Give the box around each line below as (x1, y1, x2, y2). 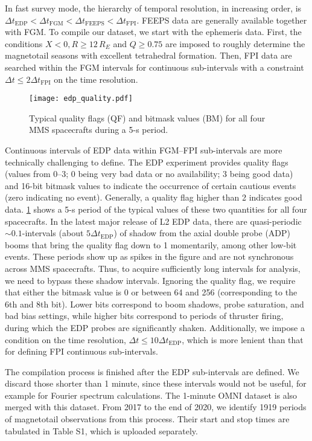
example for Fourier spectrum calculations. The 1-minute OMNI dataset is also (5, 388, 298, 401)
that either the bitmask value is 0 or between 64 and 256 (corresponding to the (5, 286, 298, 298)
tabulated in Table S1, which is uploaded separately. (5, 424, 198, 437)
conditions (5, 37, 43, 50)
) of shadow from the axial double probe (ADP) (113, 227, 291, 239)
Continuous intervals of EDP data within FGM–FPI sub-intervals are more (5, 144, 282, 156)
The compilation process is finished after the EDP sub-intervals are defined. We (5, 365, 299, 378)
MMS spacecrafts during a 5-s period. (29, 123, 168, 136)
